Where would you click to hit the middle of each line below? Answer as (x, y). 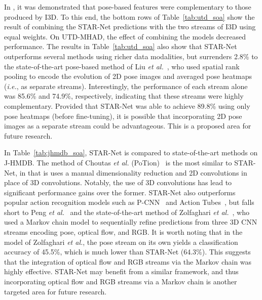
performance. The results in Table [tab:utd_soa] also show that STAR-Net (121, 46)
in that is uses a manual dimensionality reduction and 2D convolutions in (133, 172)
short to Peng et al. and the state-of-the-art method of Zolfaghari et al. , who (127, 212)
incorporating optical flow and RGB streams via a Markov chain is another (121, 282)
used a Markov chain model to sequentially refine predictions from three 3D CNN (131, 222)
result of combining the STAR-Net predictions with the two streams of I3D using (130, 27)
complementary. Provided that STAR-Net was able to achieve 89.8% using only (127, 105)
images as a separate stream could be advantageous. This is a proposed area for (128, 126)
